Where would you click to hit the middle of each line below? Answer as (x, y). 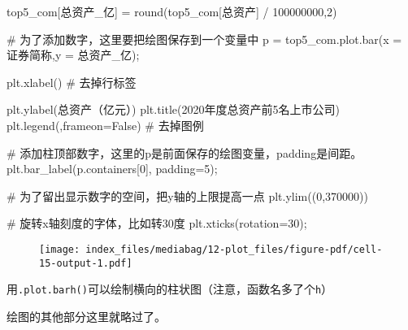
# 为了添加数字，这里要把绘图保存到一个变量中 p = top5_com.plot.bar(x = (204, 39)
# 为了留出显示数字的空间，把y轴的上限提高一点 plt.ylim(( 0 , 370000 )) (187, 195)
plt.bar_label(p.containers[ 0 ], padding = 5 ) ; (112, 169)
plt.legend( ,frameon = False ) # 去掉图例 (105, 125)
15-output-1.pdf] (86, 263)
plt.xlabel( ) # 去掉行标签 (72, 82)
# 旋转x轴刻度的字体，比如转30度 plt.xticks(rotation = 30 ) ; (157, 223)
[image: (60, 249)
